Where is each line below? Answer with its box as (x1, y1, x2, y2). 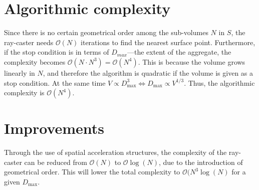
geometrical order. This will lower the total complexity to (4, 166, 180, 177)
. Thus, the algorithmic (184, 77, 255, 88)
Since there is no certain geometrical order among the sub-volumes (4, 27, 208, 38)
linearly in (4, 67, 35, 78)
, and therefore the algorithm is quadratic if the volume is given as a (43, 67, 253, 78)
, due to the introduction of (158, 156, 243, 167)
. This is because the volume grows (138, 56, 245, 67)
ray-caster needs (4, 37, 54, 47)
